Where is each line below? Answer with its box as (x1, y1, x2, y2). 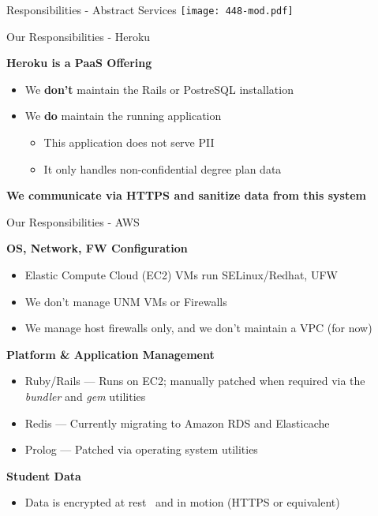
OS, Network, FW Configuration (6, 240, 188, 256)
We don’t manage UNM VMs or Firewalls (24, 293, 227, 309)
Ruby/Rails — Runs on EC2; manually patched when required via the (24, 372, 365, 389)
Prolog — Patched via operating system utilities (24, 441, 258, 458)
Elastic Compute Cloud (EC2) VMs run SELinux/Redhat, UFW (24, 267, 338, 282)
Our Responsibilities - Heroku (6, 28, 151, 44)
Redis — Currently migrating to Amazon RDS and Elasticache (24, 414, 330, 431)
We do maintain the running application (24, 107, 222, 124)
